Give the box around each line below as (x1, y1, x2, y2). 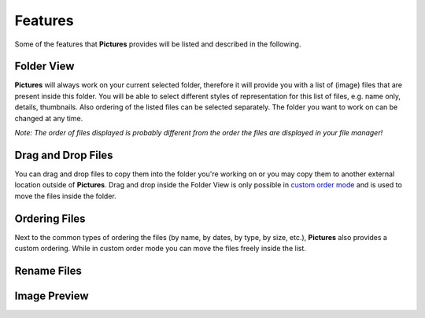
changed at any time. (14, 113, 83, 123)
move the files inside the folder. (14, 191, 117, 201)
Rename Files (14, 264, 82, 277)
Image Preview (14, 289, 90, 302)
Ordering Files (14, 212, 86, 225)
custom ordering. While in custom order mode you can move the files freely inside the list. (14, 244, 307, 253)
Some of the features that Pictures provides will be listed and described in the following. (14, 39, 301, 49)
